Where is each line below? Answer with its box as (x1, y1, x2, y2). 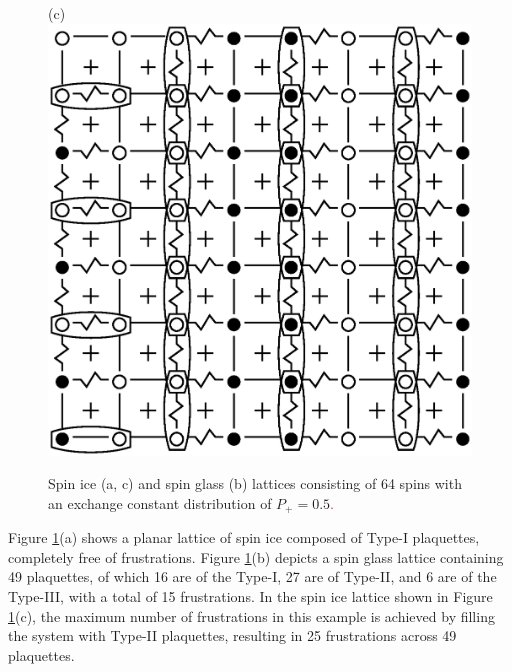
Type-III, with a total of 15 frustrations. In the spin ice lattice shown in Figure (8, 586, 493, 607)
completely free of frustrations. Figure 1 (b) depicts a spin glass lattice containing (8, 546, 504, 567)
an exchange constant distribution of (48, 492, 272, 513)
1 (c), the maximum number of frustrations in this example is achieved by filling (8, 605, 495, 626)
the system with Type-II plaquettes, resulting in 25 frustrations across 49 (8, 625, 457, 646)
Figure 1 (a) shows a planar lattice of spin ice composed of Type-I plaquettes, (8, 527, 480, 548)
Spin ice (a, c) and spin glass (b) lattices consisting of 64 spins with (48, 473, 462, 494)
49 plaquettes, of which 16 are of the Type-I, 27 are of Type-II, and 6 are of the (8, 566, 497, 587)
